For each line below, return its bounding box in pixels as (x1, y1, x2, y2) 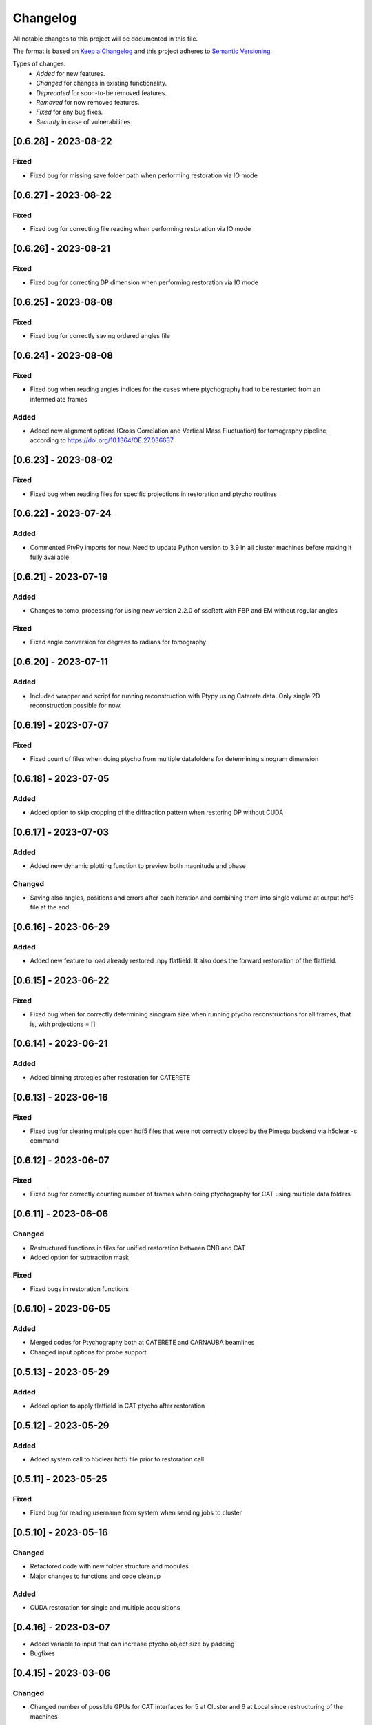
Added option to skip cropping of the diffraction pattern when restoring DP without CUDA (30, 808, 284, 817)
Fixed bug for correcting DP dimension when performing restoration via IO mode (30, 278, 258, 286)
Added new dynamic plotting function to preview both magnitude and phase (30, 862, 246, 870)
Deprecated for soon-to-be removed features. (36, 88, 167, 97)
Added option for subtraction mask (30, 1253, 130, 1262)
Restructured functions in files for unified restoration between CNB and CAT (30, 1243, 246, 1252)
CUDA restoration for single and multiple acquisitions (30, 1603, 180, 1611)
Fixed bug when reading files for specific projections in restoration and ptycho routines (30, 490, 277, 498)
